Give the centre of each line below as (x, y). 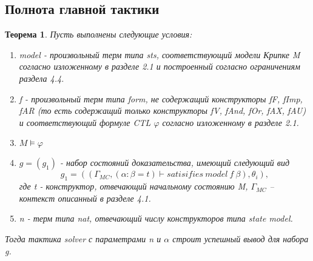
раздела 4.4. (42, 78)
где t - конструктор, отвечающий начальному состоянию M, (133, 186)
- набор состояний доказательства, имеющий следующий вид (174, 163)
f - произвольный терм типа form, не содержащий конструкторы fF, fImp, (161, 98)
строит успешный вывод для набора (241, 238)
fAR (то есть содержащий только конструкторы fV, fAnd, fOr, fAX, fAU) (163, 111)
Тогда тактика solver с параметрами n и (83, 238)
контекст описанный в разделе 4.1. (85, 198)
